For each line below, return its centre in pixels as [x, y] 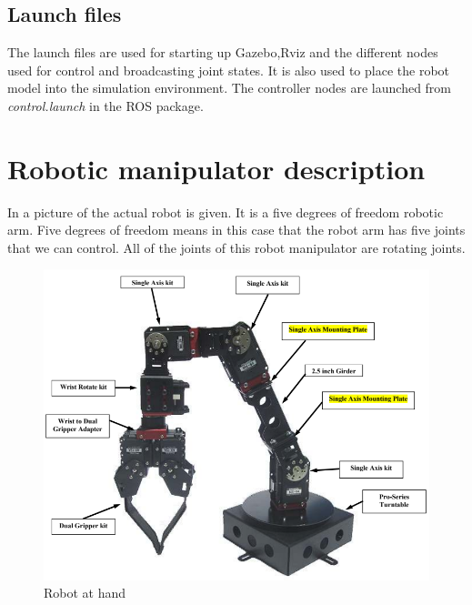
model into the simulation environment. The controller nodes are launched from [230, 88]
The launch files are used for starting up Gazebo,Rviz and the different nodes [223, 52]
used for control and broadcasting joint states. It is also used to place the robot [229, 70]
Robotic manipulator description [216, 168]
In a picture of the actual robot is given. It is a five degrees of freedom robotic [226, 212]
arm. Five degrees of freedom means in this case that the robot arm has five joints [236, 230]
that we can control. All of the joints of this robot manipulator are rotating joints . [236, 247]
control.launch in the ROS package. [105, 105]
